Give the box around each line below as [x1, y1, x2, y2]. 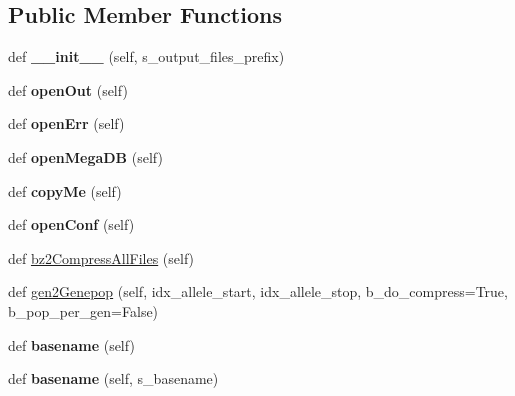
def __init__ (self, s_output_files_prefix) [8, 46, 285, 67]
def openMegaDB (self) [8, 146, 163, 167]
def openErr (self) [8, 113, 125, 134]
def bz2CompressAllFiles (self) [8, 247, 195, 268]
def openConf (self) [8, 214, 135, 235]
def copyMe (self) [8, 180, 122, 201]
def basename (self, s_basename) [8, 368, 219, 389]
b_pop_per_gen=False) [8, 300, 159, 321]
